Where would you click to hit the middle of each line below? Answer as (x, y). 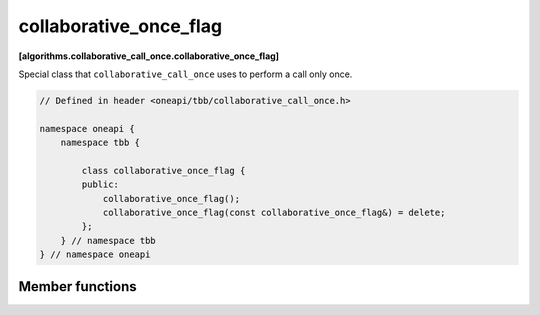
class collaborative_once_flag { (163, 170)
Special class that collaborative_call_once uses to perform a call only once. (185, 74)
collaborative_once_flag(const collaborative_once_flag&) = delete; (274, 213)
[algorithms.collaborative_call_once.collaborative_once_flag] (149, 56)
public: (100, 184)
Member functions (77, 286)
